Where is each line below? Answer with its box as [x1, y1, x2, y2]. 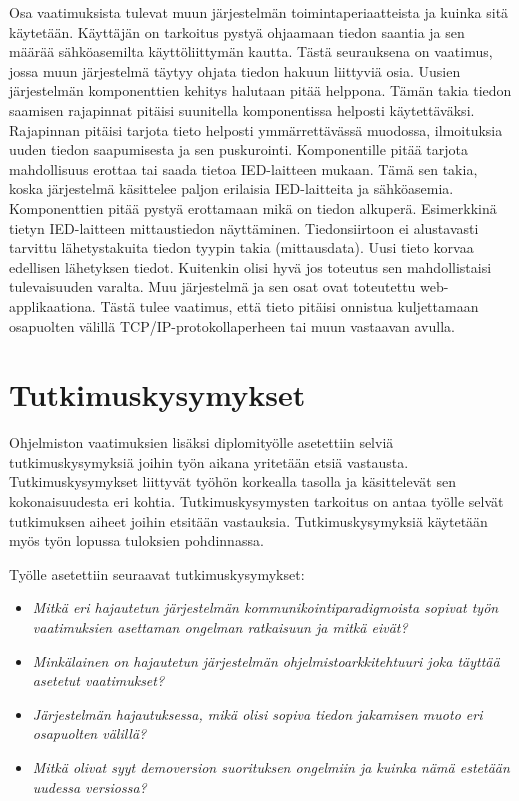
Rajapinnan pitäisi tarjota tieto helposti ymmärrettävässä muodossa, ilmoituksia [9, 119, 503, 140]
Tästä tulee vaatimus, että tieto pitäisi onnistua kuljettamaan [100, 295, 479, 316]
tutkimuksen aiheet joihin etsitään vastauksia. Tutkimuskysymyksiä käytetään [9, 510, 488, 531]
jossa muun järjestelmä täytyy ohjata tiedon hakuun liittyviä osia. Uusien [9, 60, 461, 81]
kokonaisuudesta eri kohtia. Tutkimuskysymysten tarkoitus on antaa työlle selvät [9, 491, 504, 511]
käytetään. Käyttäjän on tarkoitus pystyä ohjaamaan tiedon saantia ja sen [9, 21, 465, 42]
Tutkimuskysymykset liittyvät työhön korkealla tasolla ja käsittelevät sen [9, 471, 456, 492]
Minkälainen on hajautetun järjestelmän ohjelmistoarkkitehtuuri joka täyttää [32, 650, 500, 671]
